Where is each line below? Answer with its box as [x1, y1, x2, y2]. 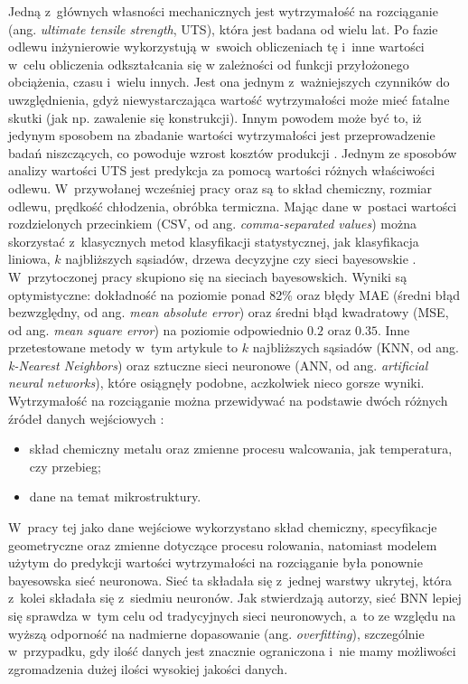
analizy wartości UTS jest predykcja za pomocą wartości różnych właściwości [8, 161, 435, 180]
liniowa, [8, 249, 51, 268]
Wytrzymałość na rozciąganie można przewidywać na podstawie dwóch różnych [8, 391, 448, 410]
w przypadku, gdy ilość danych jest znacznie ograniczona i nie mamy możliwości [8, 642, 456, 661]
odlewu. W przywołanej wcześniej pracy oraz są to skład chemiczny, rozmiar [8, 178, 433, 197]
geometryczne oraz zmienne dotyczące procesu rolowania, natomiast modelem [8, 535, 437, 554]
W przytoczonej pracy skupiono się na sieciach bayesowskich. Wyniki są [8, 267, 407, 286]
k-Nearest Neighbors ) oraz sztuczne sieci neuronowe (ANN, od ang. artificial [8, 355, 428, 374]
